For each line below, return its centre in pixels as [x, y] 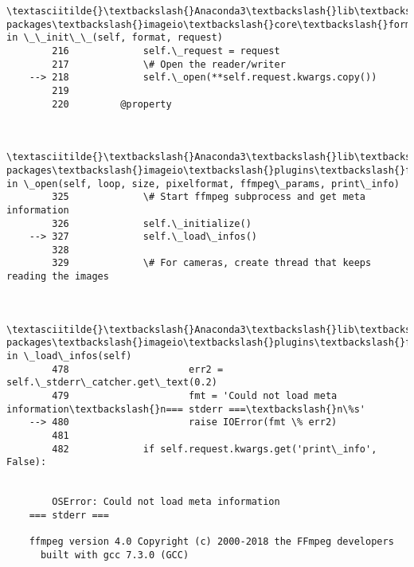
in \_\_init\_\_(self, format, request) [115, 38]
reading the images [58, 277]
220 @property [112, 104]
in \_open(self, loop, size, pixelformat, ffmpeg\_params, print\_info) [203, 184]
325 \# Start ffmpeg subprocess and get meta [209, 197]
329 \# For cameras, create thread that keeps [212, 263]
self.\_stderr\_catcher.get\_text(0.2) [112, 383]
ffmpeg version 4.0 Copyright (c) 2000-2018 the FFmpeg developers [211, 542]
